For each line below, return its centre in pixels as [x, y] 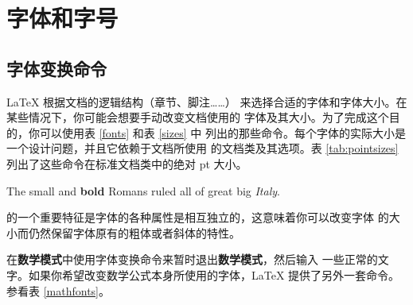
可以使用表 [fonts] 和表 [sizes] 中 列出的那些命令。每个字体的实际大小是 [222, 132]
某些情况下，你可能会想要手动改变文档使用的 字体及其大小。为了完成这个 [198, 117]
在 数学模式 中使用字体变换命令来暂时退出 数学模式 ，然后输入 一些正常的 [192, 259]
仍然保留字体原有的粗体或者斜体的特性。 [134, 232]
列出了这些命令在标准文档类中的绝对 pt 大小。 [127, 163]
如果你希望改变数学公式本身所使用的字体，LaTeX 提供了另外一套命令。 [214, 274]
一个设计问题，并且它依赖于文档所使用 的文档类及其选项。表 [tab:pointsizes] [203, 148]
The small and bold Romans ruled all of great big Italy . [143, 190]
